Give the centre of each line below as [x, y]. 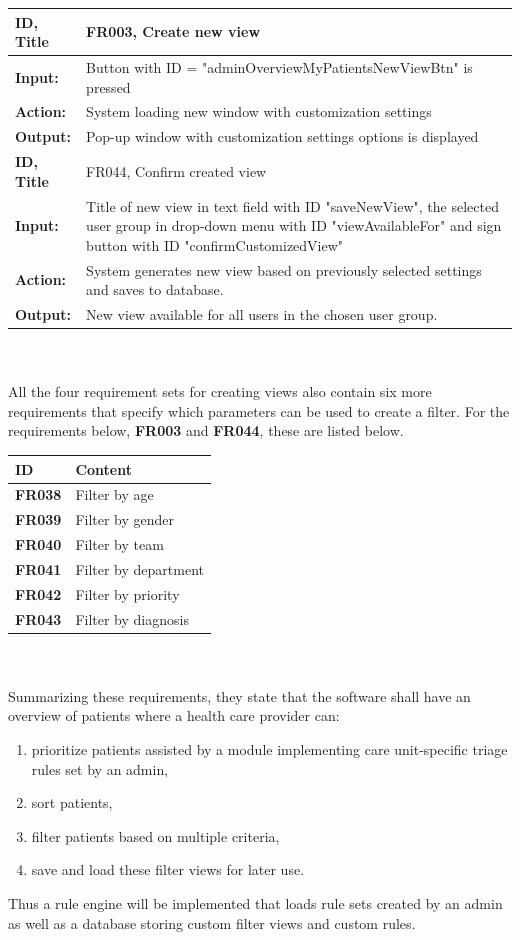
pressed [108, 86]
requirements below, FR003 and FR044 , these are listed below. [206, 430]
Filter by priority [127, 593]
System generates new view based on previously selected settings [284, 269]
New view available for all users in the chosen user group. [262, 313]
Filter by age [114, 494]
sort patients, [72, 802]
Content [103, 468]
